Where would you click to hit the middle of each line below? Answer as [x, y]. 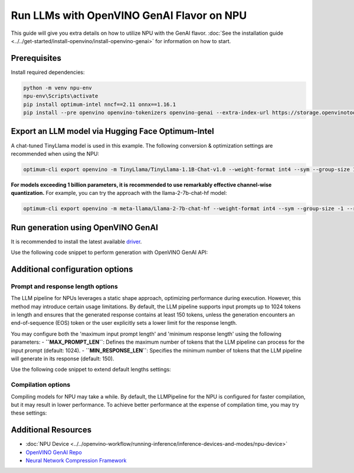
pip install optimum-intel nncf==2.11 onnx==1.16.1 [100, 104]
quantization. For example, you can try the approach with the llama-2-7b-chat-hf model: [119, 193]
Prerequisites [36, 58]
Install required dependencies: [48, 72]
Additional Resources [51, 430]
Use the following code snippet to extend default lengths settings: [91, 370]
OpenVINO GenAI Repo [54, 452]
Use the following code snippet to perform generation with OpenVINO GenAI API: [109, 252]
